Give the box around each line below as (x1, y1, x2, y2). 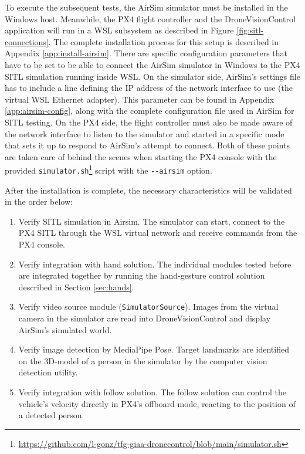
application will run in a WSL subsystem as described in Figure (5, 24, 234, 36)
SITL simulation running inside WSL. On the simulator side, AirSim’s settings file (5, 70, 300, 82)
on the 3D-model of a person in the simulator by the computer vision (18, 354, 267, 367)
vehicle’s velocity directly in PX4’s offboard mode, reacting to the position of (18, 397, 296, 409)
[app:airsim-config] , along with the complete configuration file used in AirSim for (5, 104, 294, 117)
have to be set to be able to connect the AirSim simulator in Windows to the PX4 (5, 58, 300, 70)
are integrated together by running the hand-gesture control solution (18, 269, 265, 282)
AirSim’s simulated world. (18, 323, 112, 336)
